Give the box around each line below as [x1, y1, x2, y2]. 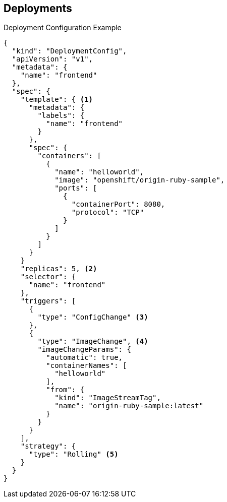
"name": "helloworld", [54, 168, 144, 176]
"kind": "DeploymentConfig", [12, 47, 127, 55]
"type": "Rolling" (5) [29, 450, 119, 459]
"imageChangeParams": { [37, 345, 131, 354]
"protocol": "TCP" [71, 208, 144, 217]
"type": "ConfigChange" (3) [37, 313, 148, 322]
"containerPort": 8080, [71, 200, 165, 209]
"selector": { [20, 273, 76, 281]
